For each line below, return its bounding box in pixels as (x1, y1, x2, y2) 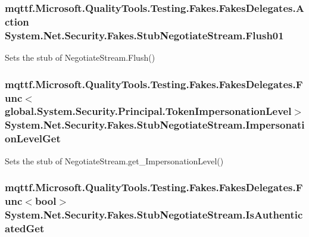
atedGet (5, 220, 45, 235)
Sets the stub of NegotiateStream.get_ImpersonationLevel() (5, 154, 224, 167)
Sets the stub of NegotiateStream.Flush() (5, 51, 155, 64)
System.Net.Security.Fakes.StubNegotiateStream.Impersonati (5, 117, 305, 132)
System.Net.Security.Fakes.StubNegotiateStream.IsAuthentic (5, 207, 303, 222)
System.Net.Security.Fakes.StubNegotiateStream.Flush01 (5, 27, 284, 42)
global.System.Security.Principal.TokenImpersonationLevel (5, 104, 292, 118)
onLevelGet (5, 131, 61, 146)
